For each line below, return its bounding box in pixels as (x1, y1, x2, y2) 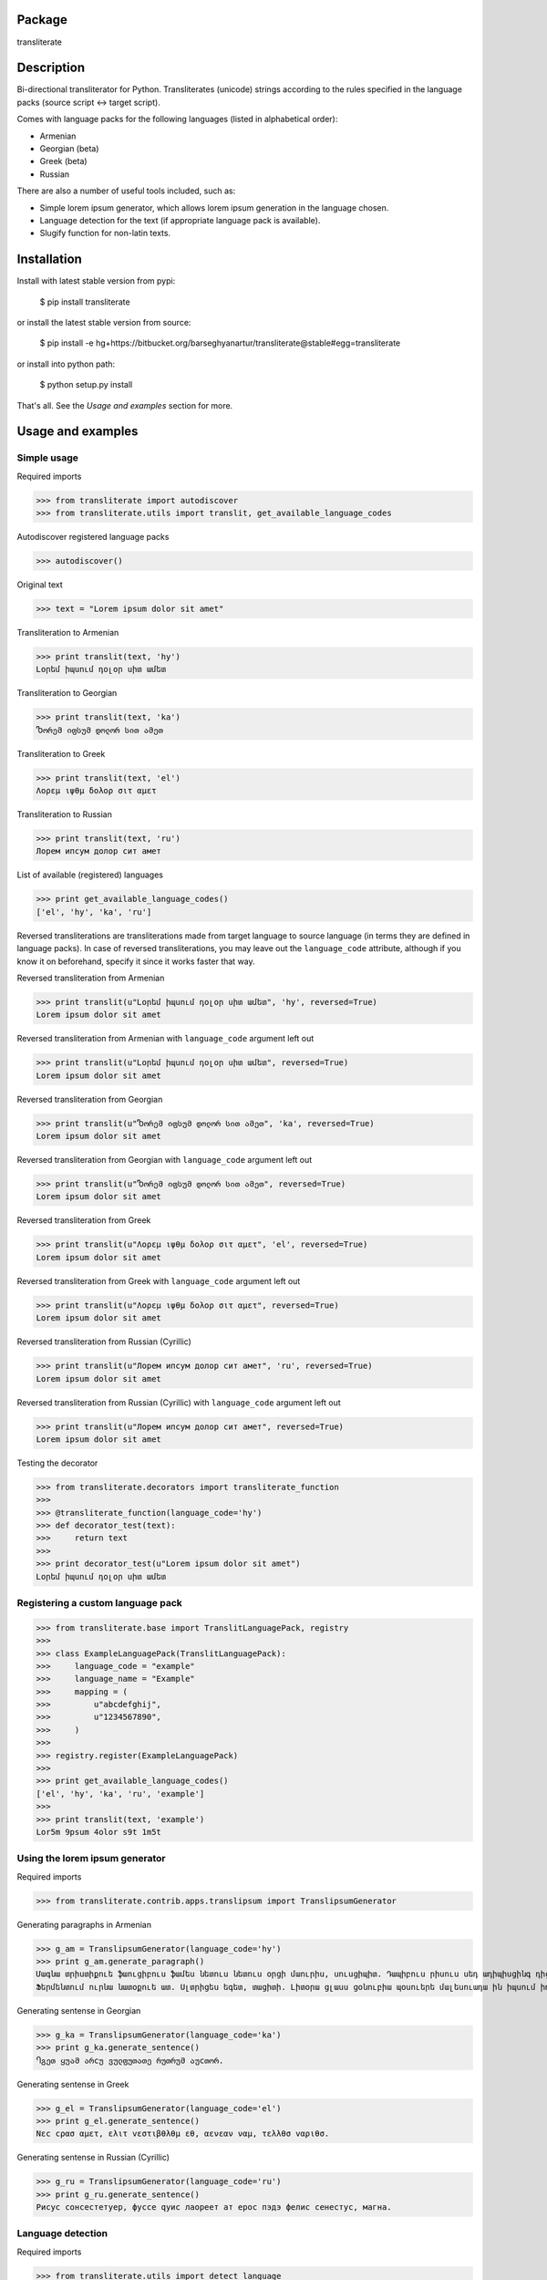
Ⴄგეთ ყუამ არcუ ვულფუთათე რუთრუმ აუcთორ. (36, 2055, 224, 2066)
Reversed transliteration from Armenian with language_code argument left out (16, 1033, 315, 1044)
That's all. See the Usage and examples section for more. (16, 399, 233, 410)
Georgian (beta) (39, 142, 99, 154)
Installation (16, 252, 82, 267)
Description (16, 60, 86, 76)
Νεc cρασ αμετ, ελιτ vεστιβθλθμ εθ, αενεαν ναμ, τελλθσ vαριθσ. (36, 2129, 330, 2139)
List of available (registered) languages (16, 869, 164, 880)
